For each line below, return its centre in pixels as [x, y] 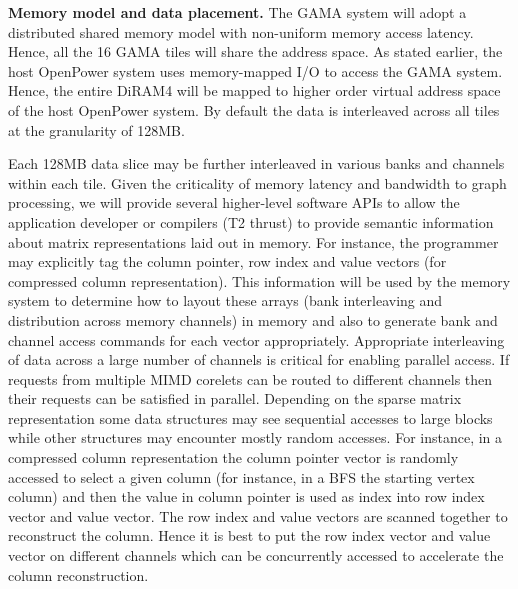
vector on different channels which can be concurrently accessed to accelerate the [256, 555]
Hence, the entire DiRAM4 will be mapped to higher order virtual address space [254, 90]
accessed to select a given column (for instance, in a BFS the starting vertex [241, 476]
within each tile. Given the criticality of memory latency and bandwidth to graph [257, 182]
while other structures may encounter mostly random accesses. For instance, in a [255, 437]
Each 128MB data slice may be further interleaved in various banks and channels [256, 163]
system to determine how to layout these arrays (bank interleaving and [225, 300]
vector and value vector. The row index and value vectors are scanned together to [258, 515]
